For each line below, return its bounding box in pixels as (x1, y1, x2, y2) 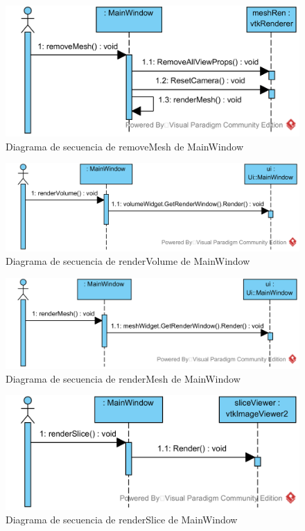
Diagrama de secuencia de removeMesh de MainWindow (6, 139, 244, 153)
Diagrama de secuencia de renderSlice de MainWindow (6, 512, 238, 527)
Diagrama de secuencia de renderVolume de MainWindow (6, 254, 250, 268)
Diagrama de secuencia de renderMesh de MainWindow (6, 371, 241, 385)
